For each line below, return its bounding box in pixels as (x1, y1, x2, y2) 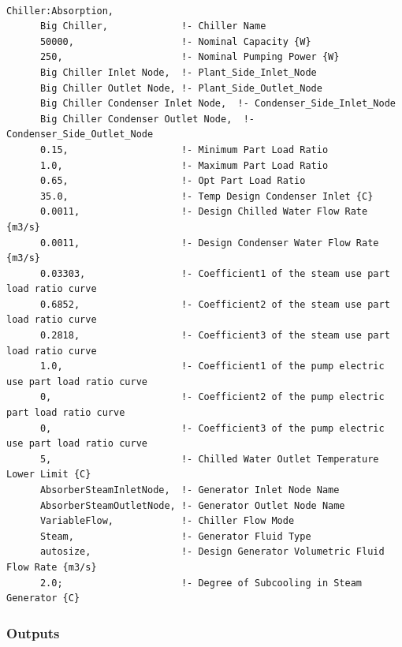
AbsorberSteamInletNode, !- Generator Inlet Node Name (39, 484, 340, 496)
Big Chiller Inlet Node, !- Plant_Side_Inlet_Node (39, 66, 317, 78)
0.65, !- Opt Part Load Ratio (39, 175, 306, 187)
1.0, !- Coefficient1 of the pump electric (39, 361, 385, 372)
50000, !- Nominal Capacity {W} (39, 36, 311, 47)
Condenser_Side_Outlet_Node (6, 129, 154, 140)
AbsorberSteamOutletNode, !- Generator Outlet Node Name (39, 499, 345, 511)
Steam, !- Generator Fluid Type (39, 530, 311, 542)
